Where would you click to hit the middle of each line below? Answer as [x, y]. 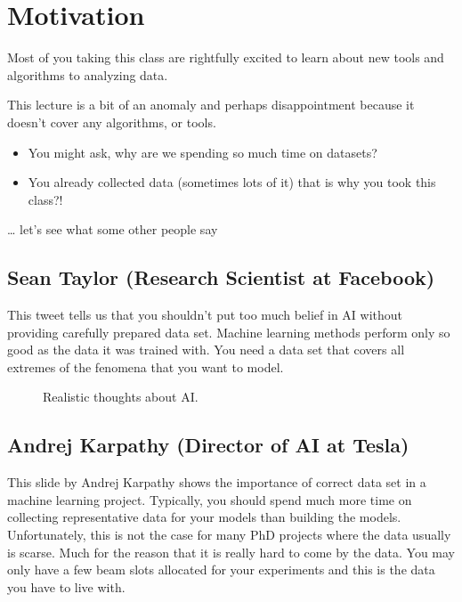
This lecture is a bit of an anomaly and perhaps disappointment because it [211, 105]
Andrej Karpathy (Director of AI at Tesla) [208, 445]
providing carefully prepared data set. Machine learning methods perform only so [229, 332]
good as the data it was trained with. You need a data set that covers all [206, 350]
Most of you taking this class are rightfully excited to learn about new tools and [226, 57]
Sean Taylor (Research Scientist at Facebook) [221, 277]
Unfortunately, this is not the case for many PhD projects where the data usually [229, 535]
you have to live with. [66, 586]
